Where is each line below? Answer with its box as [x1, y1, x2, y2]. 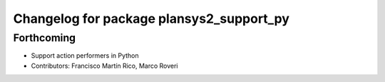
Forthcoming [13, 31, 76, 44]
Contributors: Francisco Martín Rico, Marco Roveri [31, 61, 178, 70]
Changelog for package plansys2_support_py [13, 11, 290, 26]
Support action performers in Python [31, 51, 139, 60]
